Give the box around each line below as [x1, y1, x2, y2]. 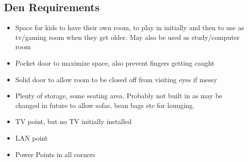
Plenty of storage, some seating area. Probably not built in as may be [15, 90, 223, 101]
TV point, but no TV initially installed [15, 116, 132, 126]
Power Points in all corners [15, 149, 96, 159]
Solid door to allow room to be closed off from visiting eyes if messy [15, 74, 217, 84]
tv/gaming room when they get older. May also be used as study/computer [15, 32, 240, 42]
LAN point [15, 132, 48, 143]
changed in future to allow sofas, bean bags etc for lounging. [15, 100, 195, 110]
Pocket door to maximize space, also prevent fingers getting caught [15, 57, 215, 68]
